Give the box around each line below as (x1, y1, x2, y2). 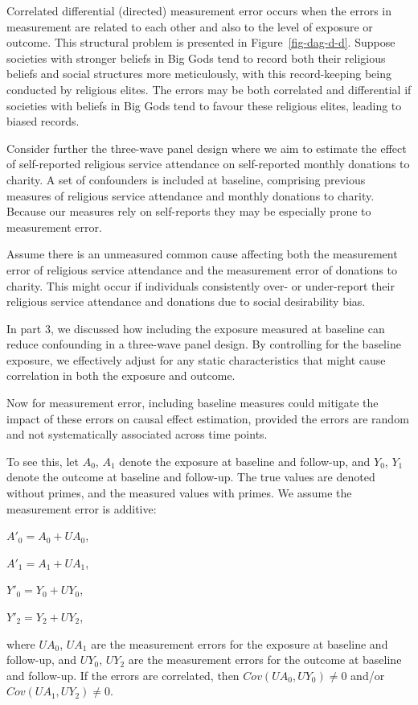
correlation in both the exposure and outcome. (6, 367, 236, 384)
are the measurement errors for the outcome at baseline (128, 651, 402, 668)
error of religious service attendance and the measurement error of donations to (6, 261, 397, 278)
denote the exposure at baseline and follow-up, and (119, 452, 371, 469)
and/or (350, 666, 385, 683)
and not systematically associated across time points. (6, 426, 268, 443)
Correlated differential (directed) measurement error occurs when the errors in (6, 2, 392, 19)
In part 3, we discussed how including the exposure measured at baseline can (6, 320, 385, 336)
